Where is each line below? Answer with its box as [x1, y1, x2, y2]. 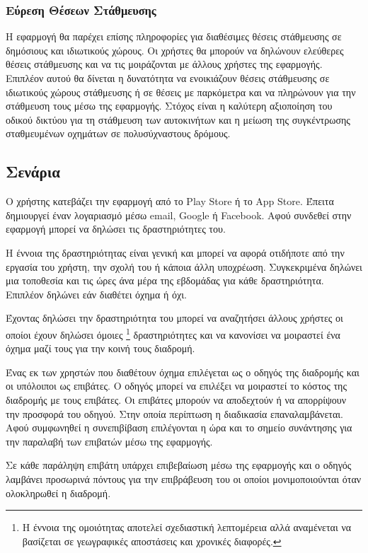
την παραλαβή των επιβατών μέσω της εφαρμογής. [6, 433, 213, 448]
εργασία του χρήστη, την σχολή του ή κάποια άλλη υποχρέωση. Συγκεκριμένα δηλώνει [6, 259, 362, 274]
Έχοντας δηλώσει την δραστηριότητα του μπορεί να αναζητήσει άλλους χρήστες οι [6, 310, 343, 325]
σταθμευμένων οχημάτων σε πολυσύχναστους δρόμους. [6, 126, 231, 141]
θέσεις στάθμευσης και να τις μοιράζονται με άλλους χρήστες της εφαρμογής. [6, 57, 323, 71]
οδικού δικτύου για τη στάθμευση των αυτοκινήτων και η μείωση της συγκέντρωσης [6, 112, 350, 127]
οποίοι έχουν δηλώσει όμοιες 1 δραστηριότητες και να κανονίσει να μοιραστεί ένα [6, 325, 340, 342]
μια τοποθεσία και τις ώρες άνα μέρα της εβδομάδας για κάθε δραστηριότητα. [6, 273, 324, 288]
